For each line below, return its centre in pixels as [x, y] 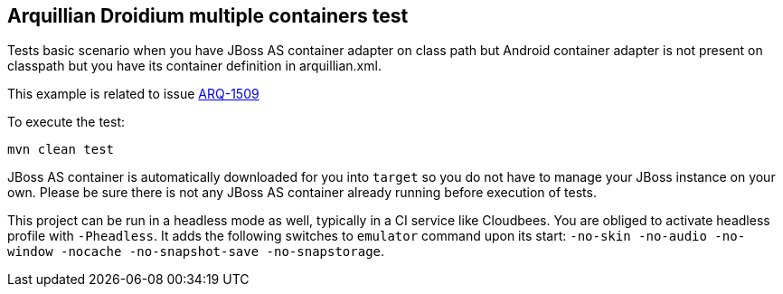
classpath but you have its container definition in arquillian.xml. [194, 66]
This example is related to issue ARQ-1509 [133, 94]
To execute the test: [66, 122]
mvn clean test [61, 150]
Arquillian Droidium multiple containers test [208, 16]
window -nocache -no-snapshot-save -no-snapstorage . [196, 251]
